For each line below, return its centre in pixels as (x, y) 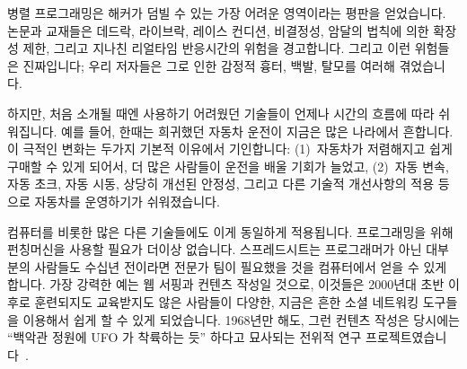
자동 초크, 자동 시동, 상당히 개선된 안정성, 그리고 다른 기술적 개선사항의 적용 (221, 184)
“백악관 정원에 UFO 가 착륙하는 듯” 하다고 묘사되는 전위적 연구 (185, 337)
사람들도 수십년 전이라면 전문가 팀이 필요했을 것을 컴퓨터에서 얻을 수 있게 (241, 266)
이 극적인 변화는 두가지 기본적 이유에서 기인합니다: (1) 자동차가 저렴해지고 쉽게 (230, 149)
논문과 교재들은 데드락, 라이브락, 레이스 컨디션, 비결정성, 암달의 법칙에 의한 (218, 30)
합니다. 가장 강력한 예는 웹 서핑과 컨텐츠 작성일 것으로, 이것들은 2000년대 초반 (226, 284)
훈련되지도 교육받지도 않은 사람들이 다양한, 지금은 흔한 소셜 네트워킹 (227, 301)
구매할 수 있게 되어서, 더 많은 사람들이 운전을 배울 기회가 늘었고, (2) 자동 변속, (228, 166)
